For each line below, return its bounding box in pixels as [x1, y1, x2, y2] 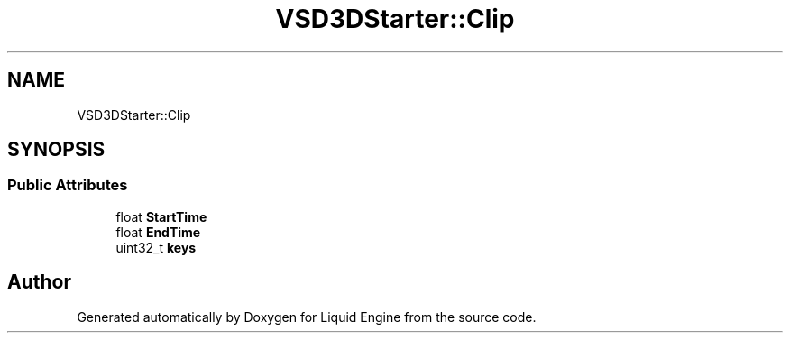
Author [7, 271, 71, 294]
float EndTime [115, 224, 201, 240]
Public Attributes [7, 176, 128, 195]
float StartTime [115, 208, 207, 225]
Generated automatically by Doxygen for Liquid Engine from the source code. [77, 308, 537, 325]
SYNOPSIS [7, 138, 106, 161]
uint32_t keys [115, 239, 197, 255]
